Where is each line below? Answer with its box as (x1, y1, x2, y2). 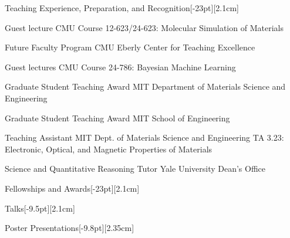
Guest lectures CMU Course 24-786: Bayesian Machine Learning (5, 60, 236, 73)
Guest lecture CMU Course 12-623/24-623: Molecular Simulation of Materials (5, 21, 284, 33)
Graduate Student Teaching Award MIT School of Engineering (5, 111, 230, 124)
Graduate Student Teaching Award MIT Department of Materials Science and (5, 80, 286, 93)
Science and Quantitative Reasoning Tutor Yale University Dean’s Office (5, 162, 266, 175)
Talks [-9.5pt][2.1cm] (5, 202, 75, 214)
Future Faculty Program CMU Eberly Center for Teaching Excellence (5, 41, 255, 53)
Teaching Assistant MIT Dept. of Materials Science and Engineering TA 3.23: (5, 131, 284, 144)
